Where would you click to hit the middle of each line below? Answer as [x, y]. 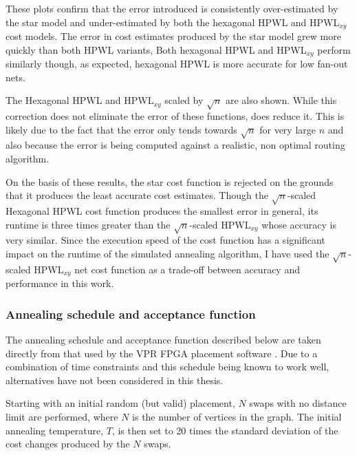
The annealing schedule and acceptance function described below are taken [163, 339]
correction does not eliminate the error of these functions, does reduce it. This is [175, 116]
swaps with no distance [298, 403]
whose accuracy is [299, 224]
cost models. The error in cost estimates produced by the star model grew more [173, 36]
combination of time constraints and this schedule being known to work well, [167, 367]
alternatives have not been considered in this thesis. [115, 380]
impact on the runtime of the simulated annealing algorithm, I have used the [167, 253]
